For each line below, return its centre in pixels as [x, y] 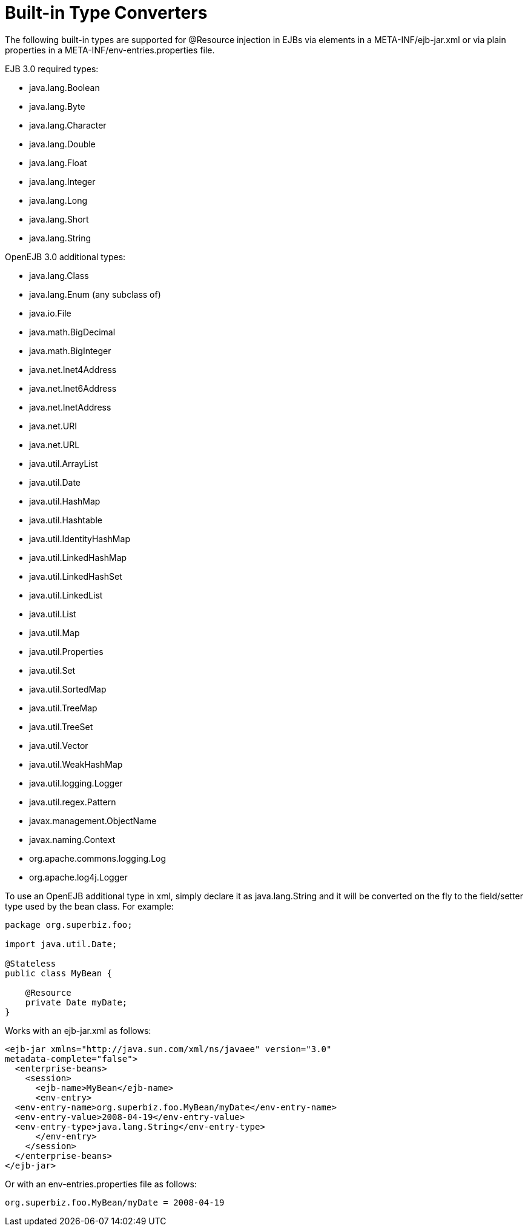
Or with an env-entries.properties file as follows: [101, 1184]
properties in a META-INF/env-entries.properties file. [110, 50]
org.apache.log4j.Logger [78, 877]
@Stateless [31, 963]
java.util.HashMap [65, 501]
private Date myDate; [76, 1002]
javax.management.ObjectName [93, 820]
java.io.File [50, 313]
